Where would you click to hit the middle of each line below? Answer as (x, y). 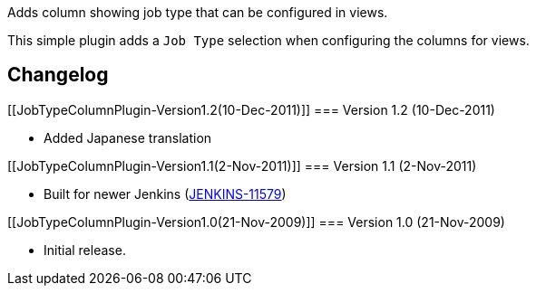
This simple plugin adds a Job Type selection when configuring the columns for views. (268, 40)
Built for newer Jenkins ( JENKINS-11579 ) (165, 194)
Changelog (58, 75)
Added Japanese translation (128, 137)
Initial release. (85, 250)
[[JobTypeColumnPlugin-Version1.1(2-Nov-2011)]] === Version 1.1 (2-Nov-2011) (242, 165)
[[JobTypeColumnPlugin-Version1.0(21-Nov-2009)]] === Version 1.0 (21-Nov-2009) (256, 222)
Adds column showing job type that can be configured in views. (198, 12)
